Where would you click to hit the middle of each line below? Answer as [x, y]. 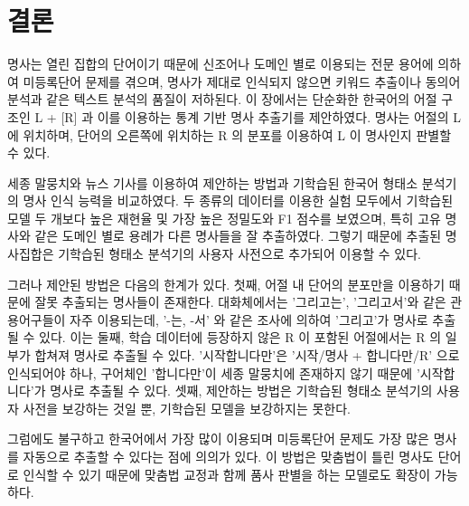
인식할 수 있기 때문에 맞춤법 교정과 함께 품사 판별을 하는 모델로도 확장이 [227, 474]
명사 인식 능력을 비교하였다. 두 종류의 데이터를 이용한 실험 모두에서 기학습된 [238, 200]
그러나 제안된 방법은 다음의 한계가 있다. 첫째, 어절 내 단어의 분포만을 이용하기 [226, 284]
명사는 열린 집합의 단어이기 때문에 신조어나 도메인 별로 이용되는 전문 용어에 [220, 64]
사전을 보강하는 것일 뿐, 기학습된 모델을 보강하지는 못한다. [187, 408]
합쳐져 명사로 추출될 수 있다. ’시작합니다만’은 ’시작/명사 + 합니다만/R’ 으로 [247, 355]
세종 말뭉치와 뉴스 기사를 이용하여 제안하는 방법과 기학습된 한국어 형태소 [213, 182]
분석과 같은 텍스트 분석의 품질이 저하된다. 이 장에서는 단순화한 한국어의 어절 [222, 99]
